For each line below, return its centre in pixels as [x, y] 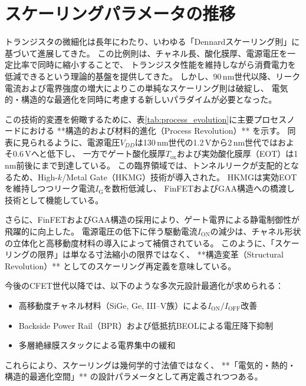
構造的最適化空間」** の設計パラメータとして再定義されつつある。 [134, 376]
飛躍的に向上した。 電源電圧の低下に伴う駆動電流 [101, 231]
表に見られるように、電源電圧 [62, 142]
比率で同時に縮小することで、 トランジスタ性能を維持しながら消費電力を [154, 65]
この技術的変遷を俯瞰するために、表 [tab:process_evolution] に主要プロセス [146, 119]
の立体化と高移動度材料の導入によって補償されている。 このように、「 [140, 243]
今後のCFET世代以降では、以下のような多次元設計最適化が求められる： [144, 286]
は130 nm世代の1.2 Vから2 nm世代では [206, 142]
